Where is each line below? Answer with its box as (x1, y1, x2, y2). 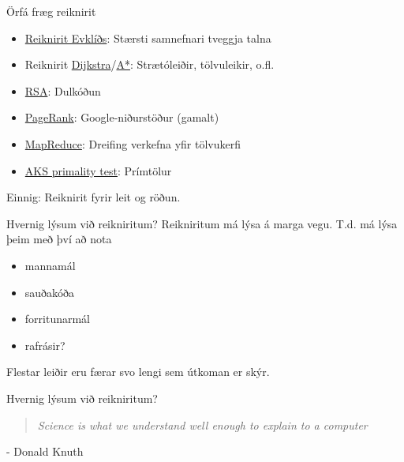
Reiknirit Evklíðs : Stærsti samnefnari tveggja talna (24, 29, 271, 46)
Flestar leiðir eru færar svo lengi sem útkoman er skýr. (6, 363, 270, 380)
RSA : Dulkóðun (24, 82, 101, 99)
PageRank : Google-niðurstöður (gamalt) (24, 109, 219, 126)
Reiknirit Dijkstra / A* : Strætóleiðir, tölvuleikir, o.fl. (24, 56, 275, 73)
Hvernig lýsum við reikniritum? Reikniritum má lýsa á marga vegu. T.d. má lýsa (6, 215, 398, 231)
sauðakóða (24, 284, 75, 300)
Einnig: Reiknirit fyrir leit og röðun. (6, 189, 181, 205)
